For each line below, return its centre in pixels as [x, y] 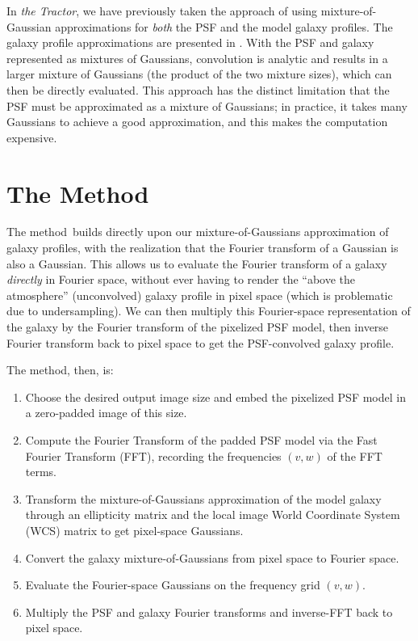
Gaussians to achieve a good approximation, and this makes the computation [197, 122]
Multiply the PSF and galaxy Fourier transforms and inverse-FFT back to [209, 611]
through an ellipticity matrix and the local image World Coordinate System [213, 514]
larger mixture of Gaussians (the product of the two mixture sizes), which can [199, 74]
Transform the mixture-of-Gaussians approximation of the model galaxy [203, 498]
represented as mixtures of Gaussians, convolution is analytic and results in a [197, 58]
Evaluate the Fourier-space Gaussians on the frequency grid [173, 585]
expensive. [32, 137]
